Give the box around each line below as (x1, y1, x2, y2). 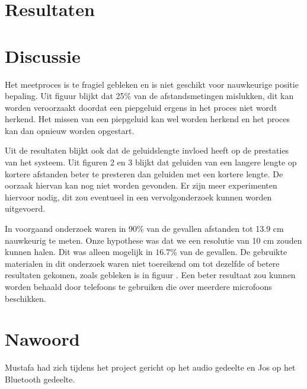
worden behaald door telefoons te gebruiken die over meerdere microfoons (5, 280, 272, 292)
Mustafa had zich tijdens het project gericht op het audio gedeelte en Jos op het (5, 361, 296, 374)
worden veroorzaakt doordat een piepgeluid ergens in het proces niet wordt (5, 101, 277, 113)
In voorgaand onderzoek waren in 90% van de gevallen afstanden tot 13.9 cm (5, 222, 284, 235)
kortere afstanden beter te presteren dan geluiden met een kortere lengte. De (5, 167, 283, 180)
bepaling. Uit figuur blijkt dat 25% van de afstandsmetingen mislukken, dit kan (5, 90, 294, 102)
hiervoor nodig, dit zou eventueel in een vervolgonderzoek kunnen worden (5, 190, 272, 203)
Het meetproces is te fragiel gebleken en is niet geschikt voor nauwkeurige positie (5, 78, 299, 90)
